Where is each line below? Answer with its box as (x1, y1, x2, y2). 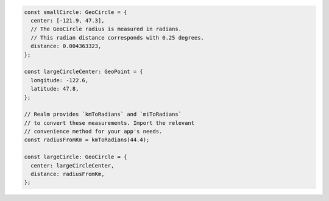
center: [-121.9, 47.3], (30, 17, 105, 24)
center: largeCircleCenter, (30, 162, 115, 169)
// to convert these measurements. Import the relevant (24, 119, 195, 126)
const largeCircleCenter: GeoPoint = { (24, 68, 143, 76)
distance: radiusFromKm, (30, 171, 105, 178)
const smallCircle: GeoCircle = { (24, 9, 127, 15)
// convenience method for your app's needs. (24, 128, 163, 135)
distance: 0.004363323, (30, 43, 102, 50)
